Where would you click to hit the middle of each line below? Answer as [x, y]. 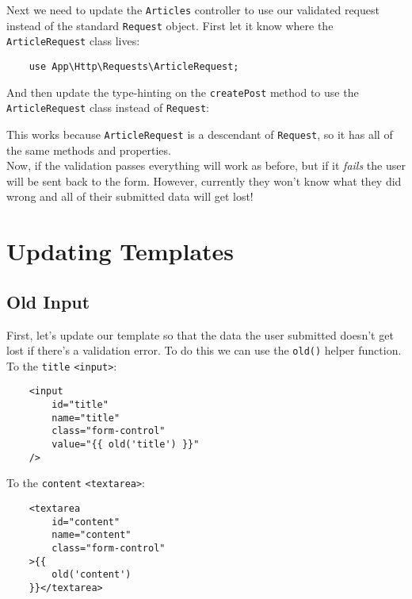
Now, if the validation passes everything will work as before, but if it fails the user [206, 165]
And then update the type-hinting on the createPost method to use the [183, 92]
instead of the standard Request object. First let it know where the [170, 25]
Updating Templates [120, 251]
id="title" [80, 405]
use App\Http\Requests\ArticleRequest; [134, 66]
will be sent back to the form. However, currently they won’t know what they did [204, 180]
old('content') [92, 575]
